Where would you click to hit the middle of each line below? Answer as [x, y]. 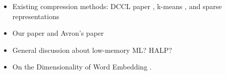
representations [36, 16]
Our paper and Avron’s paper [58, 33]
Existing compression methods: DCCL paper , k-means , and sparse [117, 6]
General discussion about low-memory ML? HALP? [92, 50]
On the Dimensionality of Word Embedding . [82, 67]
